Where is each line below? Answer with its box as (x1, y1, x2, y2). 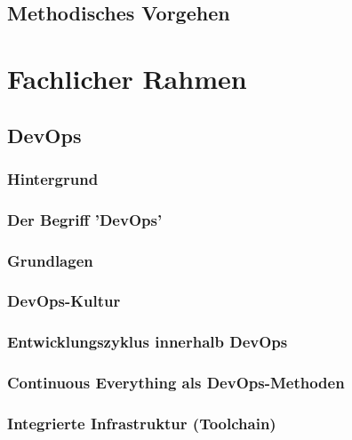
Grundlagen (7, 249, 93, 271)
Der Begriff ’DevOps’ (7, 208, 163, 230)
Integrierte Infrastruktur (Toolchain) (7, 412, 276, 434)
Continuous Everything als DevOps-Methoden (7, 372, 345, 394)
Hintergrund (7, 167, 99, 189)
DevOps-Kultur (7, 290, 121, 312)
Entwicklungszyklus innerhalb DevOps (7, 331, 288, 353)
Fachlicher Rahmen (7, 60, 247, 96)
